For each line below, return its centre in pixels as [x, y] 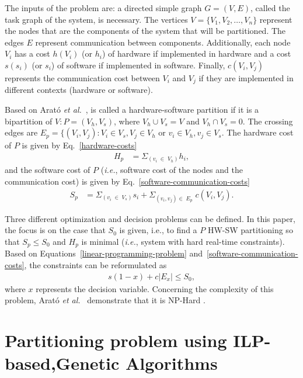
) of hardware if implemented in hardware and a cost [196, 53]
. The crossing [268, 121]
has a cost [32, 53]
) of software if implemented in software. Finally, [138, 65]
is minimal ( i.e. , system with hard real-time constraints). [183, 241]
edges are [21, 132]
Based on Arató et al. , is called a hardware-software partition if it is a [132, 110]
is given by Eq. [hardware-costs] [79, 145]
